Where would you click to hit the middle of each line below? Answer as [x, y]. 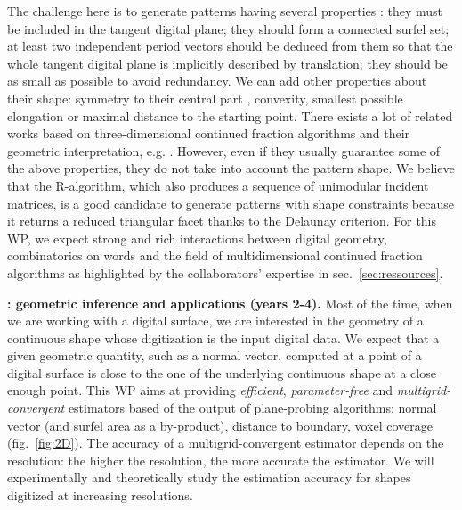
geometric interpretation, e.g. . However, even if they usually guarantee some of [224, 150]
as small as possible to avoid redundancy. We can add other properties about [217, 81]
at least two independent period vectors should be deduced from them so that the [230, 46]
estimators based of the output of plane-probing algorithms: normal [252, 408]
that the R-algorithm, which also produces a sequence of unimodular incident [218, 185]
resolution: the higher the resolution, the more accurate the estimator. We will [221, 460]
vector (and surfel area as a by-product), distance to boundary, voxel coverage [220, 425]
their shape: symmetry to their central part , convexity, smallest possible [205, 98]
